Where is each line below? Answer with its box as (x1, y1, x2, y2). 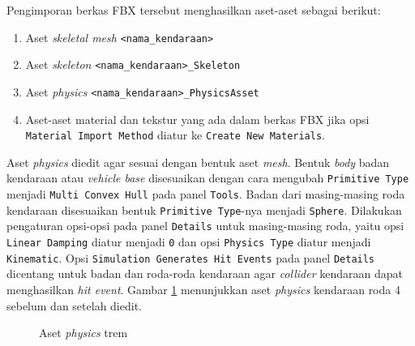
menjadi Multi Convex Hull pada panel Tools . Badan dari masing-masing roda (6, 186, 405, 203)
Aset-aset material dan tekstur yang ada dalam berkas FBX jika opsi (25, 110, 370, 127)
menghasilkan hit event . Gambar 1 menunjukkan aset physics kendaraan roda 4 (6, 280, 400, 297)
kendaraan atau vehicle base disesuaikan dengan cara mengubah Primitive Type (6, 169, 409, 186)
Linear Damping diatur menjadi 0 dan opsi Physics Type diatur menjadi (6, 233, 371, 250)
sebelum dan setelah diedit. (6, 297, 142, 314)
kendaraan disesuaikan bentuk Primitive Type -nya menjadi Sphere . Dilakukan (6, 201, 402, 218)
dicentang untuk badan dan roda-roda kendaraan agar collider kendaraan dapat (6, 265, 403, 282)
